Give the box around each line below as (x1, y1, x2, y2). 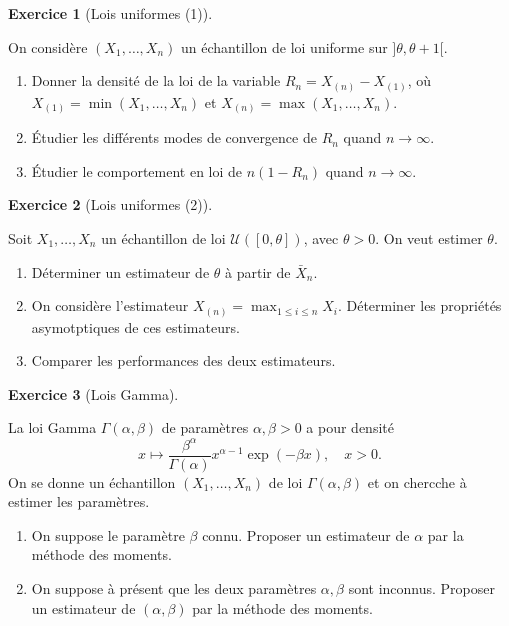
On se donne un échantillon (8, 471, 176, 492)
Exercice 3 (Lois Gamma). (8, 383, 179, 404)
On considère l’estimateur (31, 295, 189, 316)
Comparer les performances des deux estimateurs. (31, 350, 336, 371)
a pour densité (306, 417, 394, 438)
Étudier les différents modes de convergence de (31, 127, 317, 148)
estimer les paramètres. (8, 491, 150, 512)
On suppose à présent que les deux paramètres (31, 578, 317, 599)
